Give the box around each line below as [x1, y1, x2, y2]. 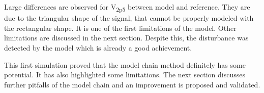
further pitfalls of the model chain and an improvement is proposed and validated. [4, 79, 260, 89]
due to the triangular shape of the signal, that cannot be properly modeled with [4, 13, 254, 23]
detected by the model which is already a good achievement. [4, 42, 192, 53]
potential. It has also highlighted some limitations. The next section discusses [4, 69, 245, 80]
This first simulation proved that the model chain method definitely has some [4, 59, 246, 70]
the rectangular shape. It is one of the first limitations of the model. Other [4, 22, 237, 33]
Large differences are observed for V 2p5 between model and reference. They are [4, 2, 250, 13]
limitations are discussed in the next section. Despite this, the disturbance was [4, 32, 249, 43]
